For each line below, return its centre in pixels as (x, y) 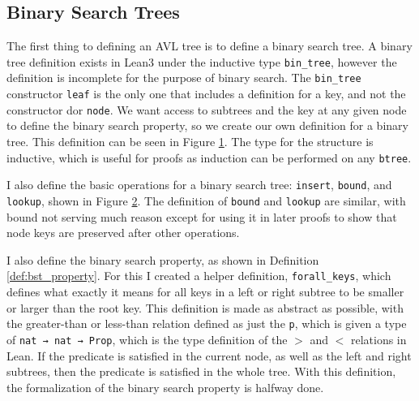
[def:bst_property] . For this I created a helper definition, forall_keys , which (199, 276)
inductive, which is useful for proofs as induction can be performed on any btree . (209, 157)
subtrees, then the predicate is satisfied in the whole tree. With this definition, (201, 371)
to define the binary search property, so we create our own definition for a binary (207, 125)
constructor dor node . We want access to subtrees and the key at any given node (207, 109)
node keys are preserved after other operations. (123, 233)
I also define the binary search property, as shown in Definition (163, 259)
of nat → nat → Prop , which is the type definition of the (147, 339)
